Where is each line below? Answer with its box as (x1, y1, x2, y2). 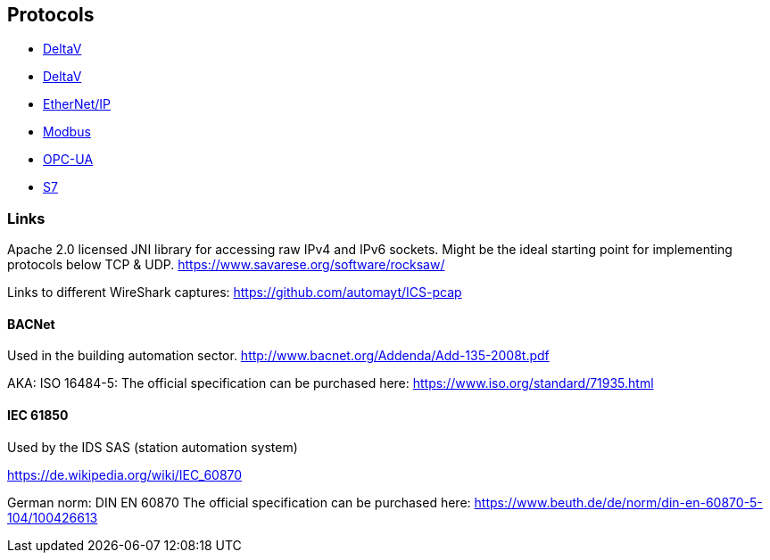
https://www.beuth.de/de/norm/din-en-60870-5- (474, 494, 763, 510)
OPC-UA (43, 152, 94, 168)
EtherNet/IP (43, 96, 111, 112)
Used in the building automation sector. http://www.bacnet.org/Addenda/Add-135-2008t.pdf (7, 348, 550, 364)
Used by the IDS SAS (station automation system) (7, 439, 298, 455)
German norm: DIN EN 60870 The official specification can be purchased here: (7, 494, 471, 510)
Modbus (43, 124, 91, 140)
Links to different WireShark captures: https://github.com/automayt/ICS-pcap (7, 284, 462, 301)
